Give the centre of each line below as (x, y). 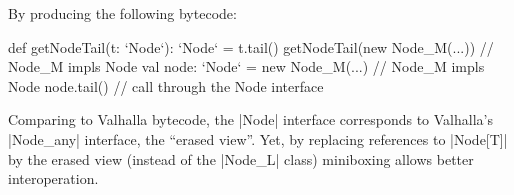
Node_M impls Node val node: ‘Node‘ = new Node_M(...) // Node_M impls (246, 66)
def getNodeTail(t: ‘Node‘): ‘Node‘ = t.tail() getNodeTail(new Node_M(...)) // (251, 46)
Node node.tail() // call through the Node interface (166, 85)
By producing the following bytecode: (122, 13)
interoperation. (53, 178)
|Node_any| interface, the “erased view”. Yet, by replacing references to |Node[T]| (258, 138)
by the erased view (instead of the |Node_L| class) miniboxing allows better (241, 158)
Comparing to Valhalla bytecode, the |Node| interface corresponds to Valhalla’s (250, 119)
